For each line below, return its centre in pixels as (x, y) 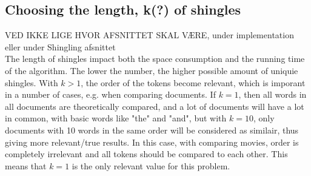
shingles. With (32, 82)
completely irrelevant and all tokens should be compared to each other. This (146, 154)
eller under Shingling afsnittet (60, 46)
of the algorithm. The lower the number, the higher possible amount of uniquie (152, 70)
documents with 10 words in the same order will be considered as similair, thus (152, 130)
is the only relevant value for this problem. (151, 165)
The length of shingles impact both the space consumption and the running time (155, 59)
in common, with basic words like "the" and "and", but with (116, 118)
